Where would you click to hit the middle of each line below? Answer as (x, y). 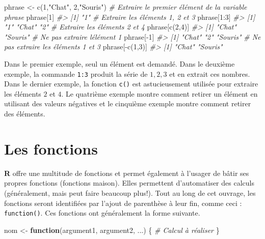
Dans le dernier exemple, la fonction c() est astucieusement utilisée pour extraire (131, 84)
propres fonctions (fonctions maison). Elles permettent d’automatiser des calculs (129, 183)
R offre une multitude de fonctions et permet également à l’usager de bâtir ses (127, 173)
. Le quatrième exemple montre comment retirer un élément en (160, 93)
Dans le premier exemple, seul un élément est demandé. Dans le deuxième (120, 63)
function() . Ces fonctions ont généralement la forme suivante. (102, 213)
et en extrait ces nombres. (210, 73)
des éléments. (25, 114)
